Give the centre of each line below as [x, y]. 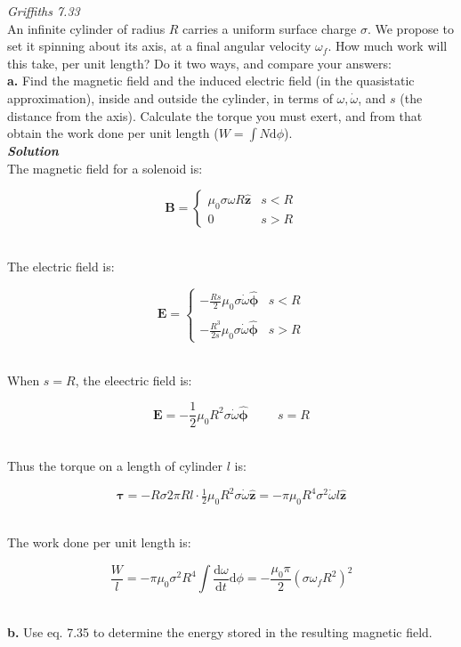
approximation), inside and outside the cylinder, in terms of [170, 97]
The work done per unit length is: [99, 542]
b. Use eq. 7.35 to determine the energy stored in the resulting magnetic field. [220, 631]
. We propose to [410, 28]
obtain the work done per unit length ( [113, 133]
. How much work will [388, 46]
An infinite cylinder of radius [86, 28]
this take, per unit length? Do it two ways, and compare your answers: [199, 63]
